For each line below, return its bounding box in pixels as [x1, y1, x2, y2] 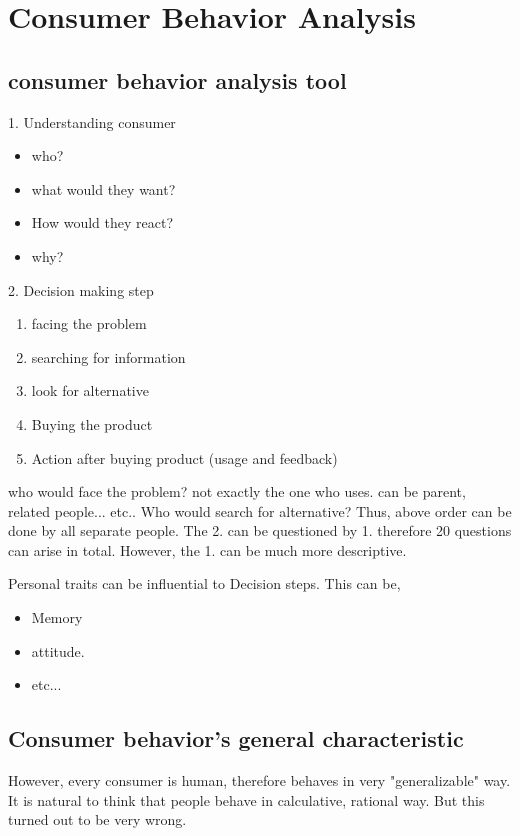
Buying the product [31, 413, 153, 434]
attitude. [31, 640, 85, 661]
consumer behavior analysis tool [8, 64, 347, 95]
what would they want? [31, 178, 176, 199]
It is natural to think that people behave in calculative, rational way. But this [8, 789, 485, 810]
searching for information [31, 346, 186, 367]
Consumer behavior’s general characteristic [8, 723, 464, 754]
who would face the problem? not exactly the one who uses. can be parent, [8, 481, 466, 502]
